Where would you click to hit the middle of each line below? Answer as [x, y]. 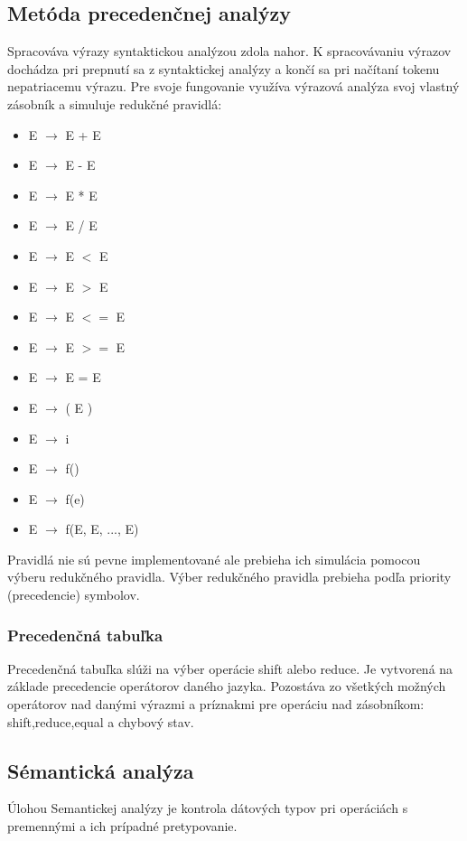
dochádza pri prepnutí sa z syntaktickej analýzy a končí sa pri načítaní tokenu [224, 68]
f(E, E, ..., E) [102, 529]
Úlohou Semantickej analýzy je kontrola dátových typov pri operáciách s [208, 808]
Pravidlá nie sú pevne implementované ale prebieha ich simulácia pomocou [214, 559]
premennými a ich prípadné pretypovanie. [122, 826]
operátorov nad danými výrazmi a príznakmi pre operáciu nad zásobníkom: [216, 704]
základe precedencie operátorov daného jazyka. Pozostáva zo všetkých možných [227, 686]
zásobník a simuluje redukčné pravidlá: [115, 103]
